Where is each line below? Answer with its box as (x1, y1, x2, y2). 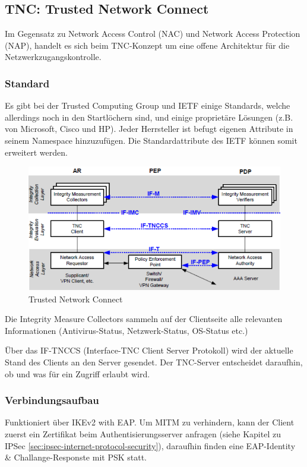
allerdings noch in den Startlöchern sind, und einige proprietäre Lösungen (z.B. (5, 111, 293, 123)
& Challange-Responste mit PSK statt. (5, 451, 147, 463)
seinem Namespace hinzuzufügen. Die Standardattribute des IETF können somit (5, 134, 297, 146)
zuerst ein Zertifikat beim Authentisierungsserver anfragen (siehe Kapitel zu (5, 427, 281, 440)
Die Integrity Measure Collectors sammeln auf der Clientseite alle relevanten (5, 313, 283, 325)
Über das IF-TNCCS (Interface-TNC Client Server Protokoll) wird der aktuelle (5, 344, 293, 356)
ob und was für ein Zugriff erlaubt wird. (5, 367, 150, 380)
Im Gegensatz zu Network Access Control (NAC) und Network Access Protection (5, 27, 300, 40)
